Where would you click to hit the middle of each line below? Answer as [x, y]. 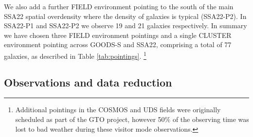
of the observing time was [211, 119]
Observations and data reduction [88, 82]
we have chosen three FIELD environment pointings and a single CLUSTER [118, 35]
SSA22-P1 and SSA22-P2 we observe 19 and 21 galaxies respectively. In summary [126, 26]
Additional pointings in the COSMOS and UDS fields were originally [118, 110]
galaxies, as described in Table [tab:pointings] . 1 [75, 55]
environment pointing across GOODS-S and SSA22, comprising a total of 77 [118, 44]
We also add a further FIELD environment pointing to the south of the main [119, 6]
